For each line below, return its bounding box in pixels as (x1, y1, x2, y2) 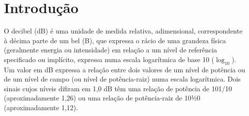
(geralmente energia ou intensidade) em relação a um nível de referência (4, 45, 218, 55)
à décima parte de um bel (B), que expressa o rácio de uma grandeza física (4, 35, 226, 45)
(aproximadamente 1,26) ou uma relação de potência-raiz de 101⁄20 (4, 93, 201, 103)
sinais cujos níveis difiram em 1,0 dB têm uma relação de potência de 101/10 (4, 83, 232, 93)
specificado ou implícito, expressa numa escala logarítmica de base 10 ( (4, 54, 215, 64)
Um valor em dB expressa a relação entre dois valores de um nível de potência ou (4, 64, 246, 74)
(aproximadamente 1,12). (4, 102, 78, 113)
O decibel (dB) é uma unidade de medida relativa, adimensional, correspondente (4, 26, 243, 36)
